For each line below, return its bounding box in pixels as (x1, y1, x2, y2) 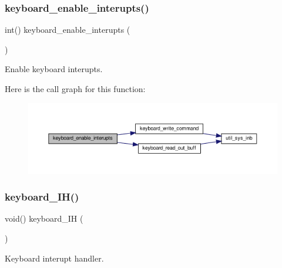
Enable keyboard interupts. (5, 63, 103, 75)
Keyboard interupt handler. (5, 252, 104, 264)
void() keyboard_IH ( (5, 212, 83, 225)
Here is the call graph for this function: (5, 83, 146, 94)
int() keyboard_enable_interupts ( (5, 23, 130, 36)
